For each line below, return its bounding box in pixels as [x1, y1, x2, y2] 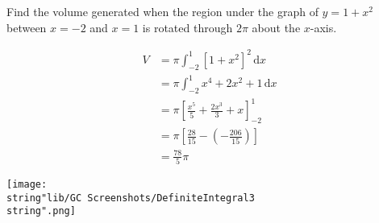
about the [252, 19, 301, 35]
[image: [6, 179, 48, 191]
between [6, 19, 47, 35]
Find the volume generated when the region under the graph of [6, 3, 319, 19]
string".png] [6, 205, 76, 217]
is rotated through [142, 19, 233, 35]
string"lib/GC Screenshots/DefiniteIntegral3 [6, 192, 255, 204]
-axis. [310, 19, 337, 35]
